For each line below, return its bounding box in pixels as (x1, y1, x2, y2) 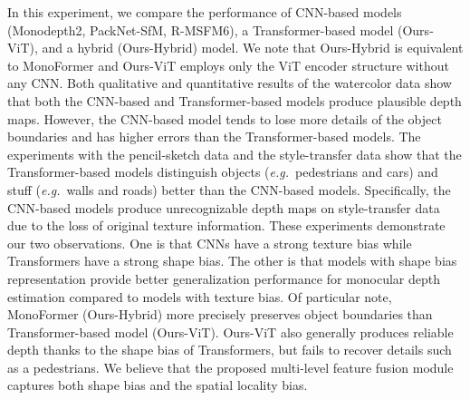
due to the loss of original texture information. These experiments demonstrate (7, 216, 446, 235)
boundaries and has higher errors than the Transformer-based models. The (7, 127, 421, 146)
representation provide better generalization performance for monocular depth (7, 268, 441, 288)
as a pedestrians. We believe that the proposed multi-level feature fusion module (7, 357, 454, 376)
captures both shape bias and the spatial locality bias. (7, 376, 308, 395)
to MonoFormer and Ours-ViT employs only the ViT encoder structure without (7, 55, 449, 74)
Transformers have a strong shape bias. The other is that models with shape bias (7, 251, 457, 270)
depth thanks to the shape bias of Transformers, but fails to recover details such (7, 340, 452, 359)
